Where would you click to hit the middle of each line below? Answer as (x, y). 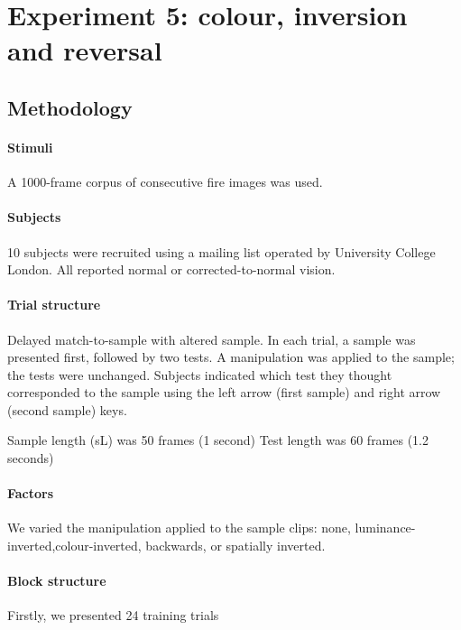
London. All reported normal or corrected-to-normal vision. (171, 269)
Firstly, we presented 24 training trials (113, 615)
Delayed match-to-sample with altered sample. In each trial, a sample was (212, 339)
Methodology (70, 107)
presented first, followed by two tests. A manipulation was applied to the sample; (231, 357)
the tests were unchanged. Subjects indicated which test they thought (200, 374)
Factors (31, 493)
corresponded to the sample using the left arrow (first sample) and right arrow (224, 392)
